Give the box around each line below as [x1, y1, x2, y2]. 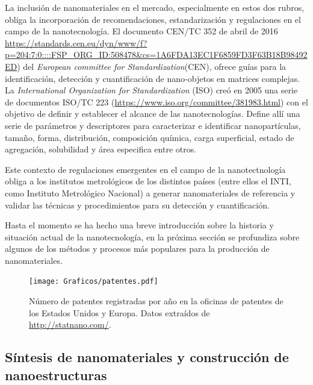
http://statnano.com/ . [29, 318, 111, 331]
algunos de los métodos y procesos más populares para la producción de [5, 242, 270, 255]
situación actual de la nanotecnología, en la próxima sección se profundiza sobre [5, 230, 300, 243]
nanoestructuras [5, 365, 107, 384]
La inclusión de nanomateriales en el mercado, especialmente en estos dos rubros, [5, 1, 305, 13]
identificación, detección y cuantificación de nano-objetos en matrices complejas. [5, 72, 300, 84]
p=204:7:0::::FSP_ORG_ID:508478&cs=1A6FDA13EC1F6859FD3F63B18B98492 [5, 48, 308, 61]
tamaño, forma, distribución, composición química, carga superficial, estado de [5, 131, 294, 143]
